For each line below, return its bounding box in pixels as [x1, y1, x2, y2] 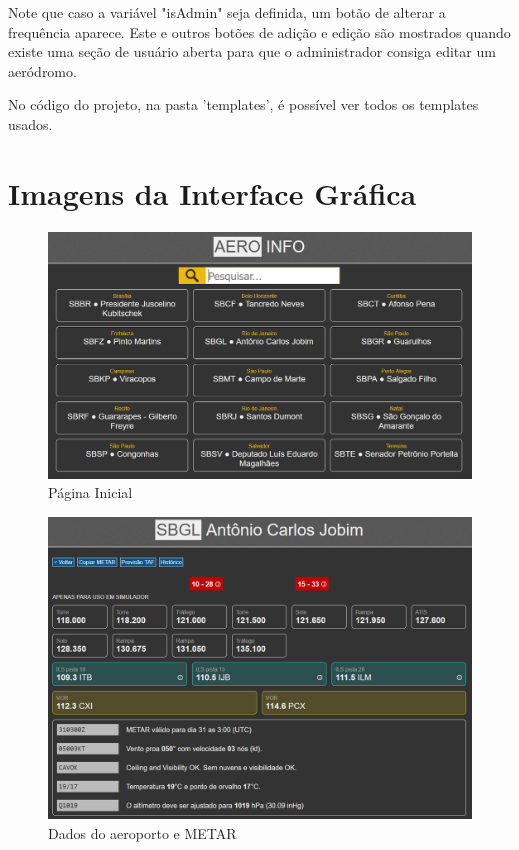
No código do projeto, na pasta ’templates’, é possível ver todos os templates [8, 94, 479, 115]
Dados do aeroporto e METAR [48, 822, 237, 843]
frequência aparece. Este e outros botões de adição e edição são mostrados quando [8, 21, 511, 42]
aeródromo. [8, 60, 77, 81]
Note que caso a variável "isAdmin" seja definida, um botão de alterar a [8, 2, 446, 22]
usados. [8, 113, 53, 134]
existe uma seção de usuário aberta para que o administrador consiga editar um [8, 41, 496, 62]
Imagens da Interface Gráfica [8, 172, 417, 213]
